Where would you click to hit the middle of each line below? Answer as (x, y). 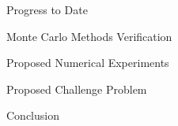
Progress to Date (47, 9)
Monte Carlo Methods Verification (89, 36)
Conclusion (33, 115)
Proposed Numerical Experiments (88, 63)
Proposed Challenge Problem (77, 89)
